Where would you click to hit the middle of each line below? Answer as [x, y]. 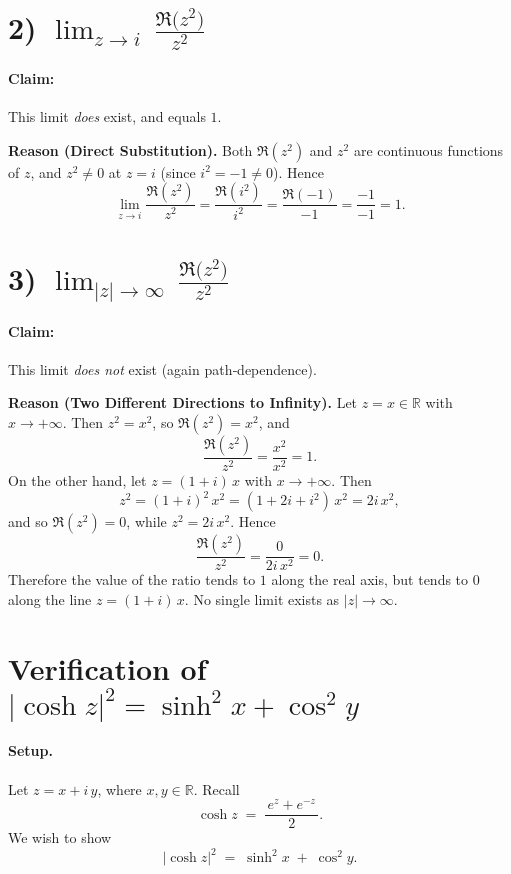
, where [119, 788]
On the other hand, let [77, 480]
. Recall [216, 788]
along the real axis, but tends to [370, 579]
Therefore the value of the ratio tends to [132, 579]
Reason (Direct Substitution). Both [130, 149]
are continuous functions [428, 149]
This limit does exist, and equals [107, 116]
